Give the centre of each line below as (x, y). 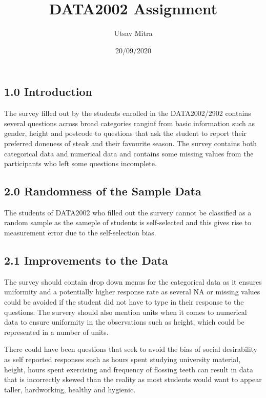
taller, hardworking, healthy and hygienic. (70, 389)
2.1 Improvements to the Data (86, 260)
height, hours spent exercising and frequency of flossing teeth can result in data (129, 369)
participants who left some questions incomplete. (80, 163)
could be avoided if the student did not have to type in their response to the (124, 302)
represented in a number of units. (56, 332)
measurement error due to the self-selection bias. (80, 233)
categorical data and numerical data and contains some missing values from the (129, 153)
